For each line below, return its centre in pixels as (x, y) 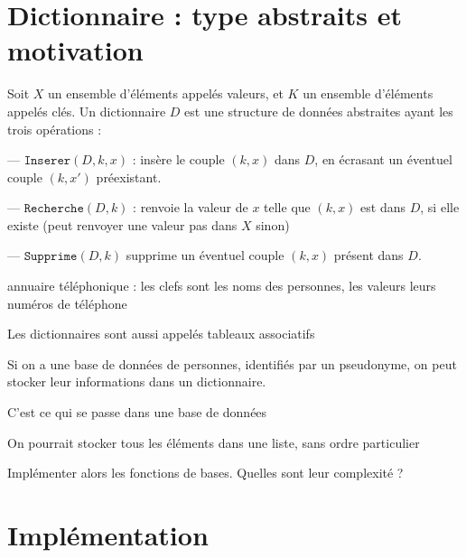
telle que (287, 207)
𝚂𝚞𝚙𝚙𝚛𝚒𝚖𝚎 (51, 257)
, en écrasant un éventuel (383, 159)
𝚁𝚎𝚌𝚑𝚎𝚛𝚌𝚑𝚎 (54, 209)
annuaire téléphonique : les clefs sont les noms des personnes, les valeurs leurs (222, 286)
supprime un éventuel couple (205, 255)
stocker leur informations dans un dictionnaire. (137, 381)
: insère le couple (178, 159)
